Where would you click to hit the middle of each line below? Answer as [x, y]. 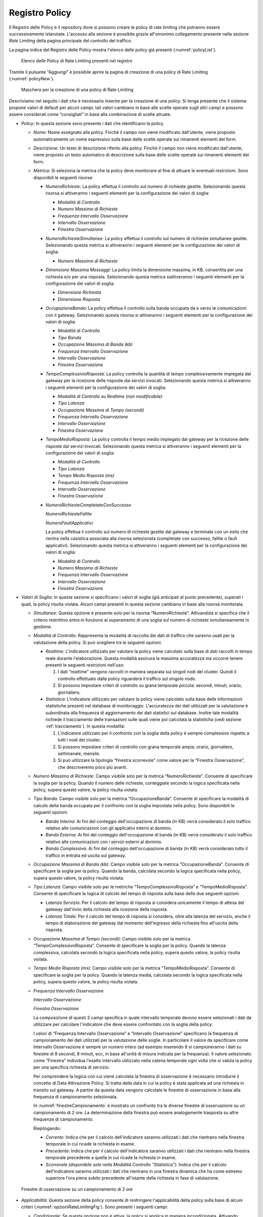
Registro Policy [40, 13]
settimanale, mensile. [79, 754]
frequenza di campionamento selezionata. [75, 1097]
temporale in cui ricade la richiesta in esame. [91, 1144]
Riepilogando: [47, 1128]
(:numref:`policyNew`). [32, 78]
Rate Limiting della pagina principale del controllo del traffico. [71, 41]
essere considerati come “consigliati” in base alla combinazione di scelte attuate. [90, 114]
